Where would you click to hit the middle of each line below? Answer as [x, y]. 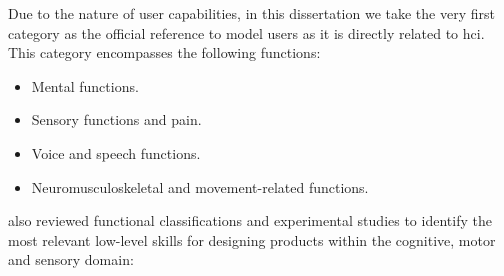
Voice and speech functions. [116, 152]
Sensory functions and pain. [116, 119]
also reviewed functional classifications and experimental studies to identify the [250, 220]
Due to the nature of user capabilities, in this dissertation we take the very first [251, 13]
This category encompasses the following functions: [164, 52]
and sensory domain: [71, 259]
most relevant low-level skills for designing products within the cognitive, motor [252, 239]
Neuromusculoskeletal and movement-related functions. [200, 186]
